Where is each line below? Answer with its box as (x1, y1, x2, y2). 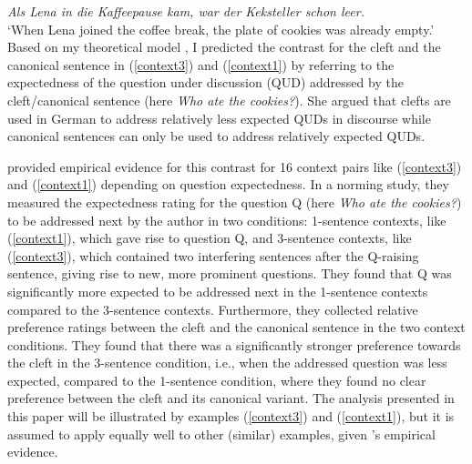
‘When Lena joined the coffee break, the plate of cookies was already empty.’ (7, 19, 435, 38)
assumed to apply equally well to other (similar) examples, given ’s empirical (7, 424, 436, 443)
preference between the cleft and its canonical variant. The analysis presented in (7, 388, 455, 408)
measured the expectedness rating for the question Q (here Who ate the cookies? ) (7, 192, 462, 211)
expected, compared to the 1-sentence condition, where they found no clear (7, 370, 426, 389)
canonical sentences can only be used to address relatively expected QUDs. (7, 126, 426, 146)
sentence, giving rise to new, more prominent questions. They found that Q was (7, 264, 452, 283)
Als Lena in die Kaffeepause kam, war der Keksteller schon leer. (7, 2, 364, 20)
